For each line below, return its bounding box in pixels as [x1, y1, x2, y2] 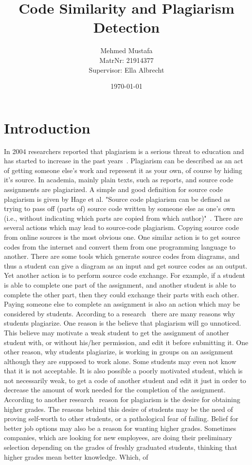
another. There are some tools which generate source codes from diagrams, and [4, 251, 240, 261]
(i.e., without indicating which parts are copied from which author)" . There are [4, 213, 243, 223]
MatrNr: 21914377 [99, 55, 154, 65]
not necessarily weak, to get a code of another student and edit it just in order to [4, 375, 246, 385]
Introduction [4, 117, 90, 137]
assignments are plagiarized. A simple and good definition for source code [4, 184, 223, 194]
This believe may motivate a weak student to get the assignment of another [4, 327, 229, 337]
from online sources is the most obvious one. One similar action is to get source [4, 232, 240, 242]
